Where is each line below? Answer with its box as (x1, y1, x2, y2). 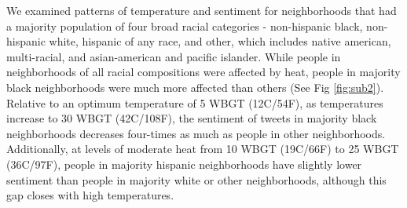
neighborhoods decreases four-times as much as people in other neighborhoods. (6, 125, 386, 141)
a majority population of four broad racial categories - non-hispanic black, (6, 17, 363, 34)
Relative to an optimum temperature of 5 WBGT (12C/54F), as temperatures (6, 94, 383, 111)
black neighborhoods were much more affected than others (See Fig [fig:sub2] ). (6, 78, 384, 95)
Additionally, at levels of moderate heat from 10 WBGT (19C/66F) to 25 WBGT (6, 140, 399, 157)
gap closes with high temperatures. (6, 187, 174, 203)
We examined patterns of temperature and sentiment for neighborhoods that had (6, 2, 397, 18)
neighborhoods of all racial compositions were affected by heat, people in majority (6, 64, 401, 80)
